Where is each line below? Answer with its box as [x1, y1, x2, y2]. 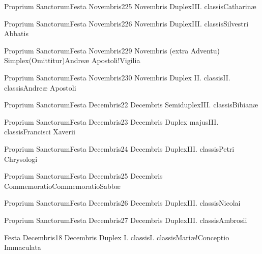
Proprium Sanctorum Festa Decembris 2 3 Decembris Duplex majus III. [4, 116, 219, 127]
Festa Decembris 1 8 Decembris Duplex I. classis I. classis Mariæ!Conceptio [4, 232, 229, 242]
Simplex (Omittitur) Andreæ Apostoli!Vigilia [4, 55, 140, 66]
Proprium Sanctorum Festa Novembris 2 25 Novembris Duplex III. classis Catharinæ [4, 1, 256, 11]
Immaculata [4, 242, 41, 252]
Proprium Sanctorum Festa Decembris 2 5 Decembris [4, 171, 163, 181]
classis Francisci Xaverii [4, 126, 75, 137]
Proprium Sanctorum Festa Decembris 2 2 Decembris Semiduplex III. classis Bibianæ [4, 99, 258, 110]
